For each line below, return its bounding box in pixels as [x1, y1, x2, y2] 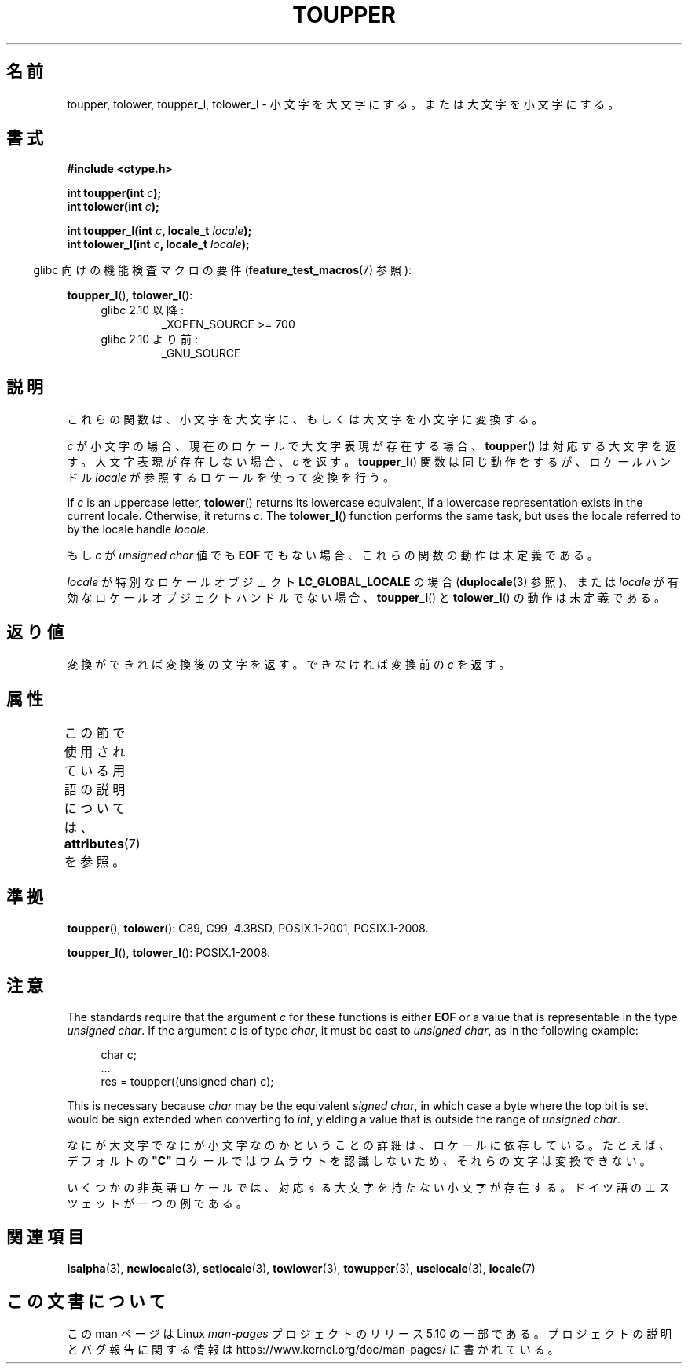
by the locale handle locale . [67, 522, 210, 537]
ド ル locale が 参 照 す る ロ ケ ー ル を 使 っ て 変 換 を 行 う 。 [67, 471, 394, 485]
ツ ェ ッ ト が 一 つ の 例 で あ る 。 [67, 1196, 247, 1210]
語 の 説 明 [64, 781, 126, 797]
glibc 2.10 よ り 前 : [101, 332, 198, 346]
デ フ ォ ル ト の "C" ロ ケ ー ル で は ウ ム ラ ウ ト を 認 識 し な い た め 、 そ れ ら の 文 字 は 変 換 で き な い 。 [67, 1153, 651, 1167]
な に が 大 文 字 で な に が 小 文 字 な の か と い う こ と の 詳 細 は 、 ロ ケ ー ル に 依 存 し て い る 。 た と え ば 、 [67, 1137, 670, 1152]
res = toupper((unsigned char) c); [101, 1074, 274, 1088]
